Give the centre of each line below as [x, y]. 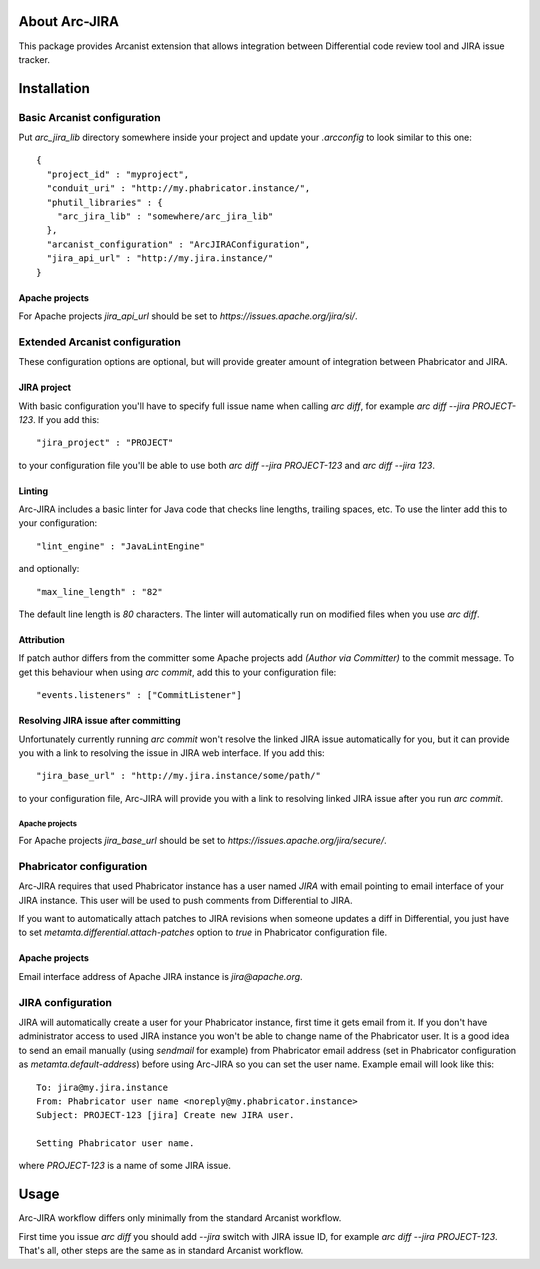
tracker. [34, 59]
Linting [33, 491]
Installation [54, 88]
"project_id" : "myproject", [118, 174]
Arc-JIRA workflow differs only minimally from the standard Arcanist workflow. [180, 1218]
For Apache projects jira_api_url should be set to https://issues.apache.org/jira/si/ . [188, 316]
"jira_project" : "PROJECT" [105, 443]
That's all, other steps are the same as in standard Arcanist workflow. [161, 1251]
